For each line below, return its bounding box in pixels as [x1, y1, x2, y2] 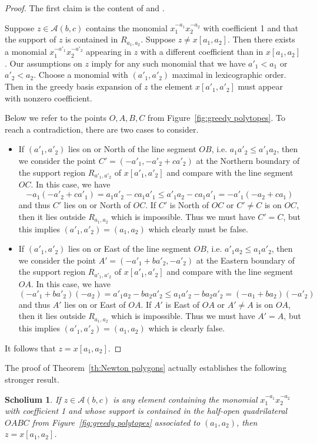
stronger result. [5, 373, 59, 385]
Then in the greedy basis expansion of [5, 80, 142, 93]
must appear [238, 80, 283, 93]
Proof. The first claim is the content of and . [5, 2, 165, 14]
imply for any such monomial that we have [91, 57, 246, 69]
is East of [165, 298, 200, 310]
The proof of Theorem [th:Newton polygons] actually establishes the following [5, 361, 287, 374]
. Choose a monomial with [34, 68, 128, 81]
